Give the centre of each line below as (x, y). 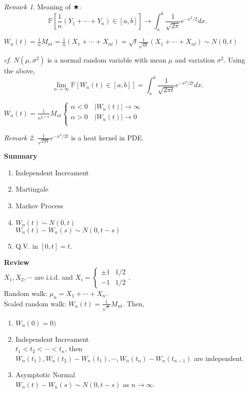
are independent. (219, 358)
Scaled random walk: (35, 303)
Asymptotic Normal (45, 375)
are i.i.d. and (54, 277)
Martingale (32, 189)
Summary (21, 156)
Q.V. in (27, 246)
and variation (195, 60)
